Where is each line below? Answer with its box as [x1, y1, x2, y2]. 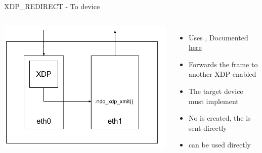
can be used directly [188, 139, 251, 150]
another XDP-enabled [188, 69, 256, 79]
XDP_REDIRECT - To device [4, 1, 100, 11]
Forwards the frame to [188, 59, 258, 69]
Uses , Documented [188, 32, 248, 42]
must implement [188, 95, 239, 106]
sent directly [188, 122, 227, 133]
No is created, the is [188, 113, 251, 123]
